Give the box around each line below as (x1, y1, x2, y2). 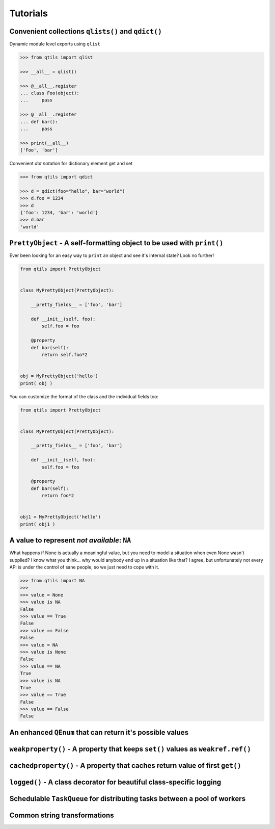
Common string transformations (9, 811, 114, 819)
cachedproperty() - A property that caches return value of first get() (9, 761, 241, 770)
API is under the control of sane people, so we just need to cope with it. (9, 564, 160, 571)
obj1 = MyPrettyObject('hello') (20, 514, 101, 520)
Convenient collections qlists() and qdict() (9, 27, 162, 36)
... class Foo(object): (20, 90, 80, 96)
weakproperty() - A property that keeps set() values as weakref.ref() (9, 744, 252, 753)
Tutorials (9, 8, 48, 19)
